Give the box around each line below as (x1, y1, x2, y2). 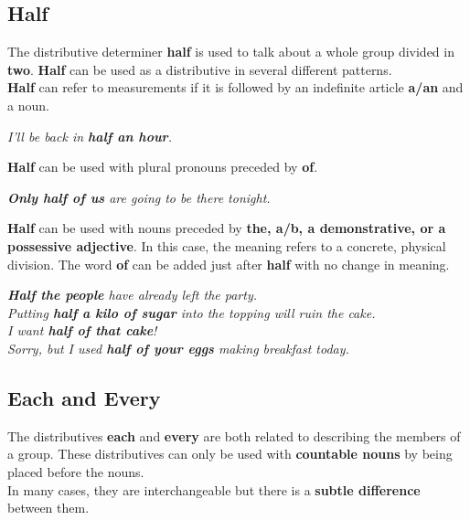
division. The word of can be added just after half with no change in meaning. (7, 254, 450, 273)
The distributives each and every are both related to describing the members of (7, 426, 461, 445)
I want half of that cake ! (7, 321, 157, 340)
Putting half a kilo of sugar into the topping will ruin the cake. (7, 302, 376, 322)
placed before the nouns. (7, 462, 144, 481)
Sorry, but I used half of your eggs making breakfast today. (7, 338, 349, 357)
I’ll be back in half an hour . (7, 126, 172, 145)
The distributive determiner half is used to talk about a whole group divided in (7, 42, 454, 61)
